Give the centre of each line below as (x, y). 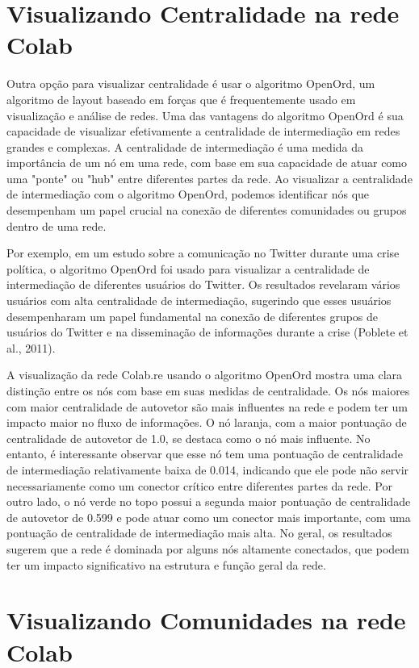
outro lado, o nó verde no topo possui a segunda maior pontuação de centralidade (209, 501)
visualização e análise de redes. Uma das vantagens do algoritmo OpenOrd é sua (205, 115)
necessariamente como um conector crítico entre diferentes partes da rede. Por (199, 485)
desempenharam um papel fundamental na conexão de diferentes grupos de (193, 316)
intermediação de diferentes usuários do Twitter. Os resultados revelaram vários (203, 284)
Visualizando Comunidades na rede (206, 620)
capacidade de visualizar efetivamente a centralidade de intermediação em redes (203, 131)
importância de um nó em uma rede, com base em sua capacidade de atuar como (207, 163)
